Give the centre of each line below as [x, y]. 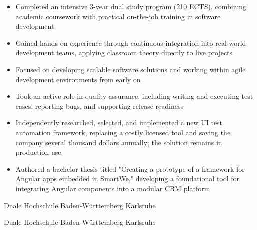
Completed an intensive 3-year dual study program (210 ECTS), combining [131, 6]
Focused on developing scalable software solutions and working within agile [131, 69]
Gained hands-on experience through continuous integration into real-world [131, 43]
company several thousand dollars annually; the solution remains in [119, 142]
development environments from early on [78, 79]
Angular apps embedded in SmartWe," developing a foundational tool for [128, 178]
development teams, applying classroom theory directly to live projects [124, 53]
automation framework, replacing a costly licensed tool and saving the [123, 132]
